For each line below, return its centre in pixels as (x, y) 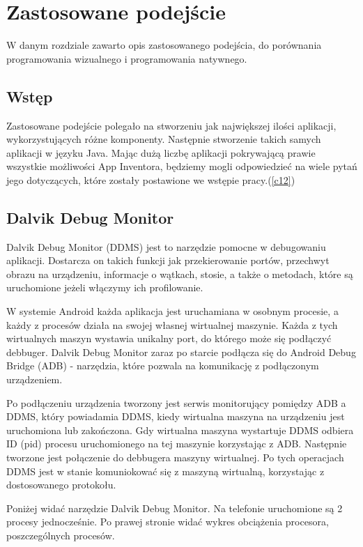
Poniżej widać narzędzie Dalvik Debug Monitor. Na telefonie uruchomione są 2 (175, 508)
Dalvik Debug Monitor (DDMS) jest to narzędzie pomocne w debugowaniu (166, 246)
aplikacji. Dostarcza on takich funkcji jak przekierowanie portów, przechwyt (168, 260)
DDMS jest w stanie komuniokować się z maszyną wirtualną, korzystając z (165, 471)
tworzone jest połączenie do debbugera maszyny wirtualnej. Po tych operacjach (175, 457)
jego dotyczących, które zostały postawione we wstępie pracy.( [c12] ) (151, 179)
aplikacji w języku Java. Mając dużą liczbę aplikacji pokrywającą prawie (161, 152)
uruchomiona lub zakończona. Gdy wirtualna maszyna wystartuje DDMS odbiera (180, 430)
